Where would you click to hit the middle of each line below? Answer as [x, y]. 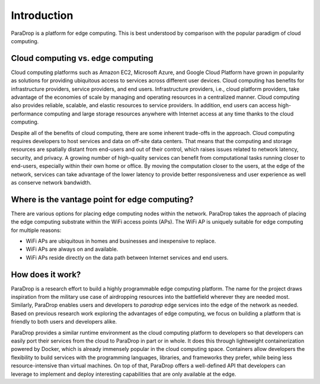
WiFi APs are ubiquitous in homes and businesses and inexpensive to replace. [121, 241]
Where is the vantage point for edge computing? [102, 199]
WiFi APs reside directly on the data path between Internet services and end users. [127, 257]
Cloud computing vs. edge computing [82, 58]
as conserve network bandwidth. [51, 182]
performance [27, 114]
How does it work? [46, 274]
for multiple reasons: [36, 230]
